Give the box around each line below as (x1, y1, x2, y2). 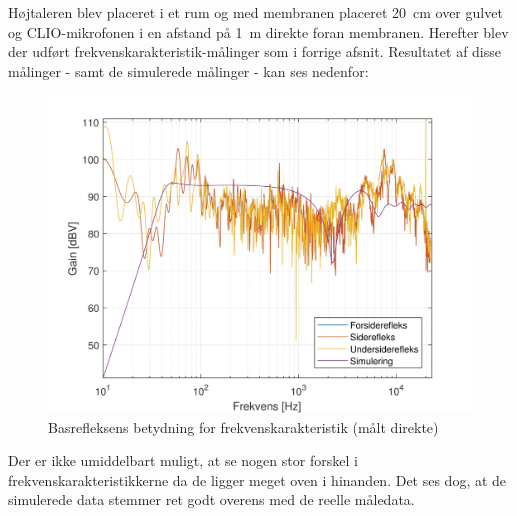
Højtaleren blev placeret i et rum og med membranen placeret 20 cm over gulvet (8, 2, 503, 22)
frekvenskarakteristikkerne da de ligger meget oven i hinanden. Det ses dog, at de (8, 469, 507, 490)
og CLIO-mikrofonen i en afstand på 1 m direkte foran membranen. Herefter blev (8, 21, 509, 42)
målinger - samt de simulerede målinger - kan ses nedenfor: (8, 60, 369, 81)
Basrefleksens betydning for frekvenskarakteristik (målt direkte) (48, 416, 439, 437)
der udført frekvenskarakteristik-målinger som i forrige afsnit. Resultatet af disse (8, 41, 502, 62)
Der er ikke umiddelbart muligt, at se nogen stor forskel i (8, 450, 358, 471)
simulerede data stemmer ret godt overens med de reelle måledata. (8, 489, 415, 510)
